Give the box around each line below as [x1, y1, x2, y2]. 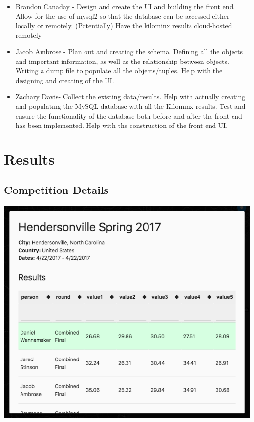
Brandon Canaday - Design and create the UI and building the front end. [15, 1, 235, 11]
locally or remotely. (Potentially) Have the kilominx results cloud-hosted [15, 20, 232, 30]
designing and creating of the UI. [15, 75, 114, 85]
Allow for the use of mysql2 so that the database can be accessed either [15, 11, 230, 21]
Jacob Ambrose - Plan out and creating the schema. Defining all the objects [15, 46, 243, 56]
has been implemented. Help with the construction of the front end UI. [15, 120, 228, 130]
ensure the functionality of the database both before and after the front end [15, 110, 242, 121]
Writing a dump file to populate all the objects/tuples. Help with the [15, 65, 223, 76]
